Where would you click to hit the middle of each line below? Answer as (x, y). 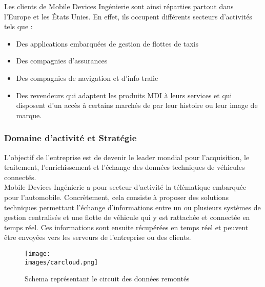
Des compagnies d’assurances (62, 61)
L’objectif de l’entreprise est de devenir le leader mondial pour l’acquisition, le (127, 157)
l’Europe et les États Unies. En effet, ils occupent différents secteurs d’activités (128, 16)
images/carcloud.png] (62, 262)
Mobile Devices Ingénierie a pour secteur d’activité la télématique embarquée (125, 187)
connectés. (20, 177)
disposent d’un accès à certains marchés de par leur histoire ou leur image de (137, 105)
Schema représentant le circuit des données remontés (107, 279)
